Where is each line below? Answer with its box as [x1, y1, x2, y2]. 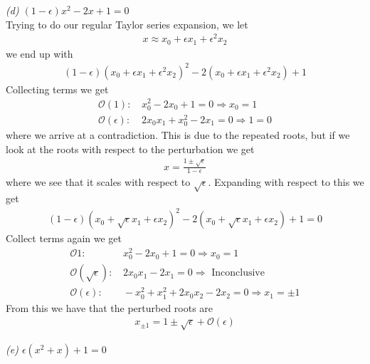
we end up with [6, 46, 73, 61]
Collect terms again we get [6, 231, 122, 246]
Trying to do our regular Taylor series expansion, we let [6, 16, 248, 31]
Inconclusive [211, 268, 265, 279]
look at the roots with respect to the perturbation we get [6, 141, 255, 156]
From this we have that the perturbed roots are [6, 300, 213, 315]
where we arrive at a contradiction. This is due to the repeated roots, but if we [6, 128, 350, 142]
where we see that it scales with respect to [6, 175, 191, 189]
